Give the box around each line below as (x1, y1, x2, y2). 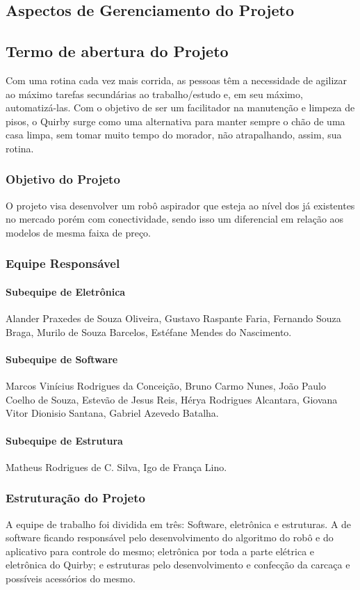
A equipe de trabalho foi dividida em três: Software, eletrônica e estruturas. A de (6, 516, 352, 531)
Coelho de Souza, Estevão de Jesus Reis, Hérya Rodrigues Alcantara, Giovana (6, 392, 338, 406)
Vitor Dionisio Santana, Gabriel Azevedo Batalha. (6, 406, 219, 420)
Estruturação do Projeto (6, 489, 145, 507)
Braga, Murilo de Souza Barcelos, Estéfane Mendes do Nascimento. (6, 324, 292, 339)
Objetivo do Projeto (6, 170, 120, 188)
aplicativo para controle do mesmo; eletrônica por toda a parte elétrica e (6, 543, 315, 558)
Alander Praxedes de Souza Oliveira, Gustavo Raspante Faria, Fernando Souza (6, 311, 341, 326)
